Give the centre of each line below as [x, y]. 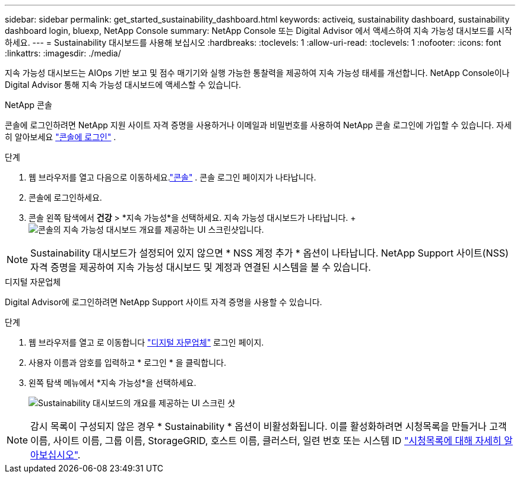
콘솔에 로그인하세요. [65, 197]
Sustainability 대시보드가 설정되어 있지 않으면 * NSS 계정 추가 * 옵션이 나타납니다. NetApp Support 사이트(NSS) [269, 253]
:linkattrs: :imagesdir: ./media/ [63, 53]
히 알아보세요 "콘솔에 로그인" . [61, 137]
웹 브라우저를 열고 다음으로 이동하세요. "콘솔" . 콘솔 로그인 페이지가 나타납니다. [172, 177]
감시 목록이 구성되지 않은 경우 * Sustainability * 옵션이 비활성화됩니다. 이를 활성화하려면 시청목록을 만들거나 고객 [269, 426]
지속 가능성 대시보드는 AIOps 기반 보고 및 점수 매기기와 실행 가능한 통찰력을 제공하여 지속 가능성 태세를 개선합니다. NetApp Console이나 [257, 73]
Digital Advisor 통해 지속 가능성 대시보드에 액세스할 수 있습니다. [123, 85]
